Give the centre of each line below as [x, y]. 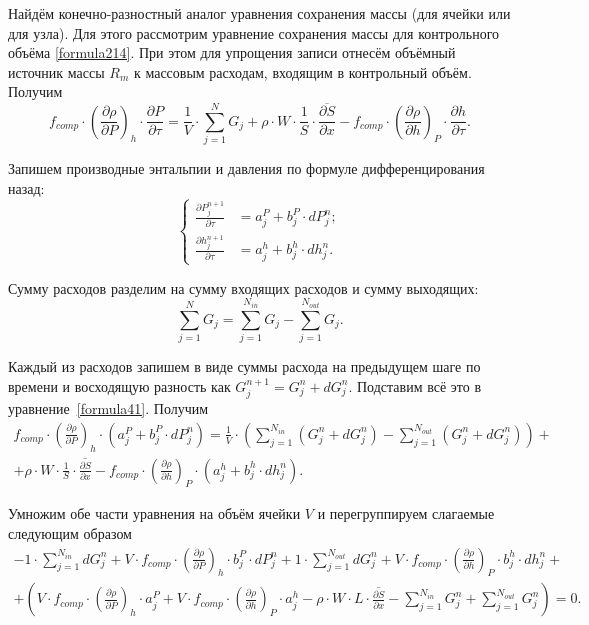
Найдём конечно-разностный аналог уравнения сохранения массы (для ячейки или [259, 13]
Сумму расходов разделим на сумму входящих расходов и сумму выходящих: [243, 287]
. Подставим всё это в [415, 385]
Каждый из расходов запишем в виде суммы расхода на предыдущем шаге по [244, 366]
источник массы [56, 71]
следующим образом [70, 533]
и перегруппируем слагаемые [406, 513]
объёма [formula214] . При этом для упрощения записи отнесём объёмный [232, 52]
